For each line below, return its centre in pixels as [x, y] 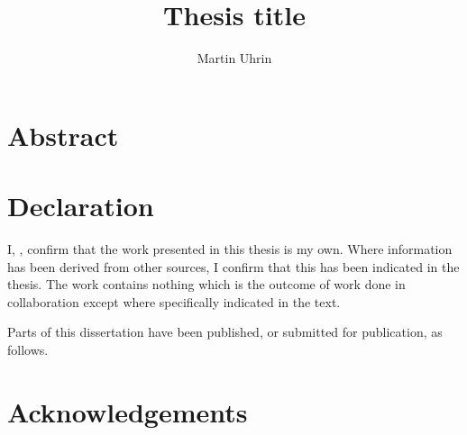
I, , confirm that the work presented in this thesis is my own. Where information [230, 249]
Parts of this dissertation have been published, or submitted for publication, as [225, 332]
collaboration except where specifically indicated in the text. [174, 301]
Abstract [63, 135]
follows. [28, 349]
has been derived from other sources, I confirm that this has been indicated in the [233, 266]
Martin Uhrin [234, 58]
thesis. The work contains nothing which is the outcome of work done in [206, 284]
